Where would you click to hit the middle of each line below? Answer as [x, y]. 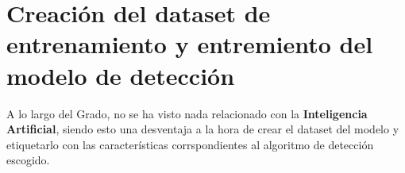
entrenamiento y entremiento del [190, 44]
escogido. [28, 160]
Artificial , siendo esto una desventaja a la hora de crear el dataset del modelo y [203, 129]
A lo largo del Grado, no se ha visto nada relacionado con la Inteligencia [187, 113]
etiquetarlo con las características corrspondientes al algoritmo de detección [190, 144]
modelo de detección [121, 75]
